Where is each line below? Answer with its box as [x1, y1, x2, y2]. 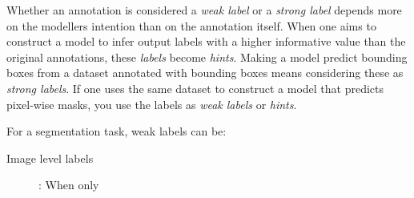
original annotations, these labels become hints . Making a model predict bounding [6, 48, 408, 65]
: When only [38, 176, 99, 193]
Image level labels [6, 149, 94, 166]
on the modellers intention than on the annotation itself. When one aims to [6, 17, 376, 34]
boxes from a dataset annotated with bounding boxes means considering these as [6, 64, 404, 81]
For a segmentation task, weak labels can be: [6, 123, 227, 139]
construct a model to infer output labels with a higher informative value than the [6, 33, 406, 50]
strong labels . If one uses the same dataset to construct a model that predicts [6, 79, 384, 96]
